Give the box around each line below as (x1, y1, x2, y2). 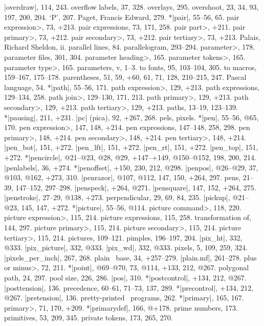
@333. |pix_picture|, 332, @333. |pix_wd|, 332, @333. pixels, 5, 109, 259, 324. (4, 242, 248, 253)
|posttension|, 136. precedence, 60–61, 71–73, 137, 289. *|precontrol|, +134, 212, (4, 282, 254, 293)
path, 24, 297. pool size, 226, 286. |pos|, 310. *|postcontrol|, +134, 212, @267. (4, 272, 247, 283)
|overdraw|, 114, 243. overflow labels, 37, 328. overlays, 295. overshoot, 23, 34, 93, (4, 2, 259, 12)
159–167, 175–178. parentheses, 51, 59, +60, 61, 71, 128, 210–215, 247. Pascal (4, 72, 247, 82)
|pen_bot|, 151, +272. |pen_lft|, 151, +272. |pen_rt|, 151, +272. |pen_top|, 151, (4, 142, 258, 153)
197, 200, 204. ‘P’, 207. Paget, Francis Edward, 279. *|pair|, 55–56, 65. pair (4, 11, 239, 22)
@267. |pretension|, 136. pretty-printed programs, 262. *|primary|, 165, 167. (4, 292, 244, 303)
